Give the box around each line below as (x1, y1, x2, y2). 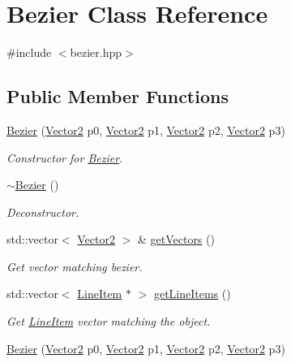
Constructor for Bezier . (6, 149, 123, 166)
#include (6, 44, 52, 61)
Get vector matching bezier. (6, 257, 143, 274)
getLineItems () (153, 285, 231, 302)
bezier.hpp (70, 44, 122, 61)
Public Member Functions (6, 84, 229, 109)
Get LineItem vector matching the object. (6, 313, 211, 330)
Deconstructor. (6, 203, 79, 220)
